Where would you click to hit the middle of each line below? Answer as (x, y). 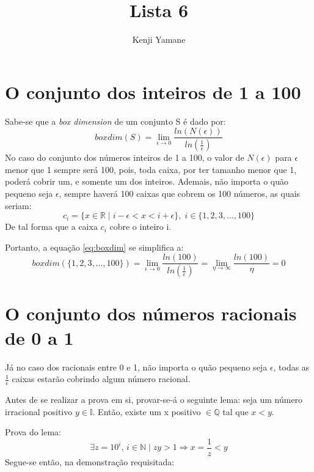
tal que (236, 411)
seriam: (18, 205)
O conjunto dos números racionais (151, 313)
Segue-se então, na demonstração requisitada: (90, 461)
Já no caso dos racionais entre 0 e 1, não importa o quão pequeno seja (136, 367)
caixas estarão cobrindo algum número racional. (101, 379)
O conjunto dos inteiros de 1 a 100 (153, 91)
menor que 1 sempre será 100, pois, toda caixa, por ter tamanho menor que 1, (151, 169)
